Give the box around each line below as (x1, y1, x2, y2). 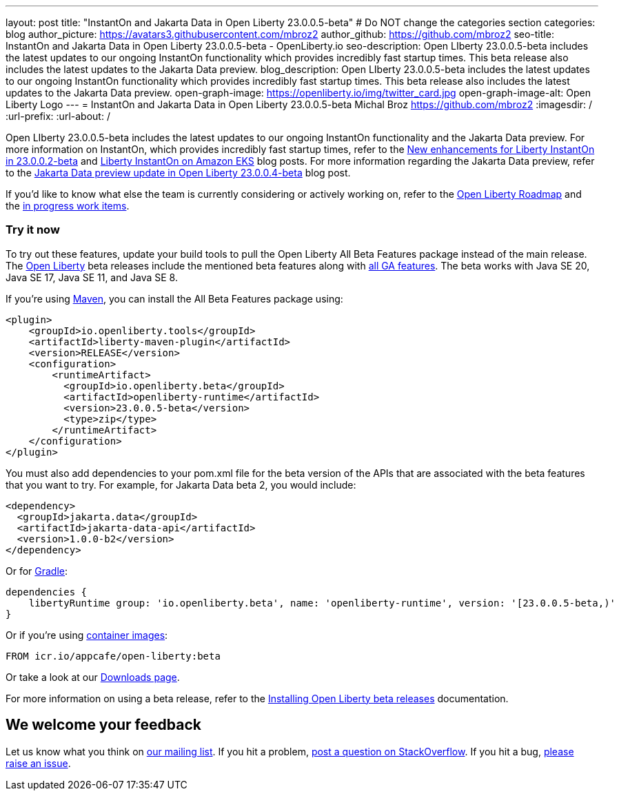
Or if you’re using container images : (6, 629, 168, 641)
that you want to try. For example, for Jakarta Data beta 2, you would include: (6, 478, 356, 491)
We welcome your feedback (6, 716, 201, 734)
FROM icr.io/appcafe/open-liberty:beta (6, 650, 221, 662)
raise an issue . (6, 757, 71, 769)
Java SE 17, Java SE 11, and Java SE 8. (6, 271, 178, 283)
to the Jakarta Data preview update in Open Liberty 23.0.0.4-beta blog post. (6, 167, 351, 178)
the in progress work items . (6, 200, 130, 212)
